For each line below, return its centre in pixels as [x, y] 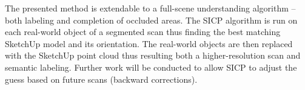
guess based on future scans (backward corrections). [101, 79]
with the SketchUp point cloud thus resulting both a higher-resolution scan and [153, 55]
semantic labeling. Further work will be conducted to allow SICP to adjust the [151, 67]
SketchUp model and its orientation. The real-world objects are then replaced [149, 43]
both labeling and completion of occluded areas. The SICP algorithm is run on [151, 20]
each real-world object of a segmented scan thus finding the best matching [143, 32]
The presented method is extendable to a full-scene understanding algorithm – [150, 8]
